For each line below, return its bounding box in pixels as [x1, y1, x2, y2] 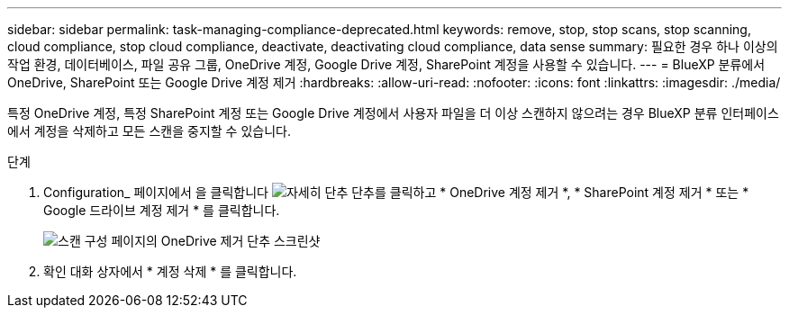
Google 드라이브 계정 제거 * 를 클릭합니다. [43, 202, 280, 218]
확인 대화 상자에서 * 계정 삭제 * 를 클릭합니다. [43, 264, 297, 279]
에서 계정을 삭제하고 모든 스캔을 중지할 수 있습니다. [7, 123, 291, 139]
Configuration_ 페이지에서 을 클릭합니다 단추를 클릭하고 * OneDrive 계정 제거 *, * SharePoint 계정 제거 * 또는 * [43, 184, 749, 200]
